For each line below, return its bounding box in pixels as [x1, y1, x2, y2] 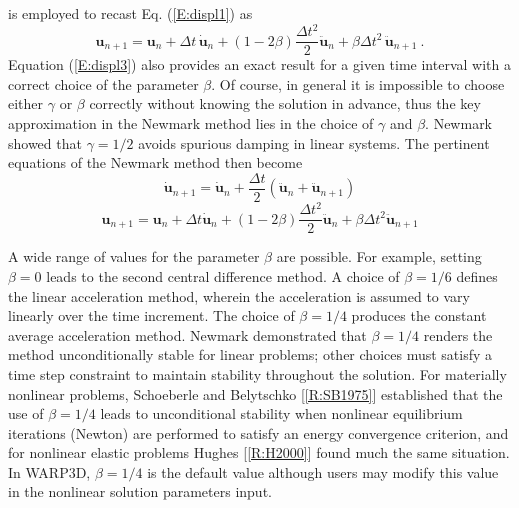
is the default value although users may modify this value [147, 461, 499, 482]
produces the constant [351, 305, 487, 326]
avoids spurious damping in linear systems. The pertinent [138, 132, 490, 153]
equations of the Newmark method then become [8, 152, 303, 173]
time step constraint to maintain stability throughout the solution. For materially [8, 363, 507, 384]
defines [456, 265, 498, 286]
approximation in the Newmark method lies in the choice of [8, 112, 374, 133]
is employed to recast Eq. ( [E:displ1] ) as [8, 3, 253, 23]
